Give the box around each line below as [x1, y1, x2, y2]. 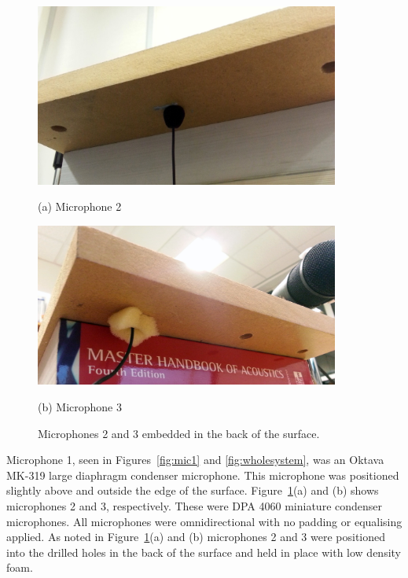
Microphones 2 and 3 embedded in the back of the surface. [38, 425, 320, 441]
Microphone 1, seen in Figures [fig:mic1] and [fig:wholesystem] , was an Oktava [6, 451, 384, 468]
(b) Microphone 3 [38, 399, 123, 414]
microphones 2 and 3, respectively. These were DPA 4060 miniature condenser [6, 497, 383, 514]
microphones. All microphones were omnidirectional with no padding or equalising [6, 513, 402, 529]
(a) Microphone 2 [38, 198, 122, 215]
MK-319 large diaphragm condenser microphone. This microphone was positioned [6, 466, 399, 483]
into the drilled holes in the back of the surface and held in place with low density [6, 543, 401, 560]
